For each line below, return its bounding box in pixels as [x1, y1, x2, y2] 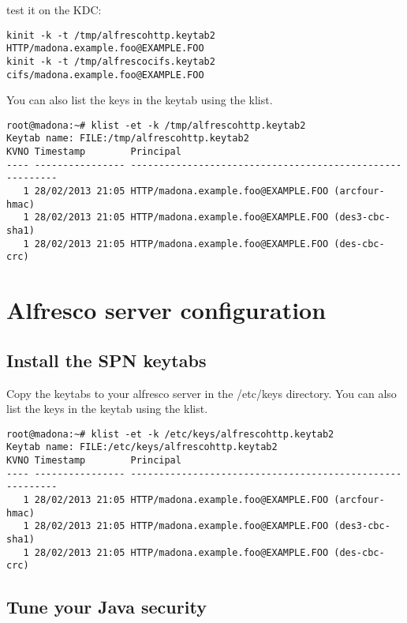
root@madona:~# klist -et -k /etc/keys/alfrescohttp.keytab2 [6, 428, 334, 440]
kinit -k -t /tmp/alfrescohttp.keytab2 [6, 29, 215, 41]
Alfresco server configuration [6, 294, 327, 326]
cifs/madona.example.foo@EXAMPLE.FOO [6, 69, 204, 81]
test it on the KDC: [6, 2, 102, 17]
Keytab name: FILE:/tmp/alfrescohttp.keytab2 [6, 133, 249, 144]
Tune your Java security [6, 595, 207, 619]
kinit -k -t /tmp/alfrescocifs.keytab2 [6, 55, 215, 67]
